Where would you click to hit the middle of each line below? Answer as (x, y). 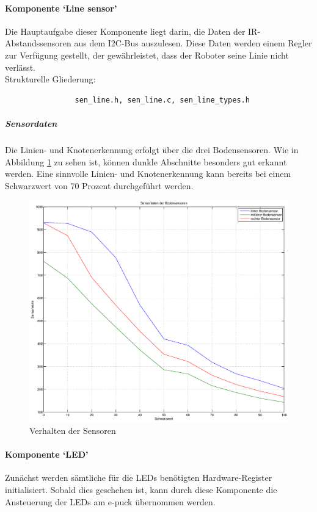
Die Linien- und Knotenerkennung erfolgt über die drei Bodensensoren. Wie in (152, 149)
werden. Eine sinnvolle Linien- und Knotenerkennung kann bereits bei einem (148, 174)
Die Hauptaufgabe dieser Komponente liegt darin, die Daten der (125, 31)
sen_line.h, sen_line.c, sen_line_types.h (162, 100)
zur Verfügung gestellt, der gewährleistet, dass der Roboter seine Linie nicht (147, 55)
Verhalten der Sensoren (73, 431)
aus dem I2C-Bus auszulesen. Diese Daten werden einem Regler (193, 43)
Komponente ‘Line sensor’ (61, 8)
